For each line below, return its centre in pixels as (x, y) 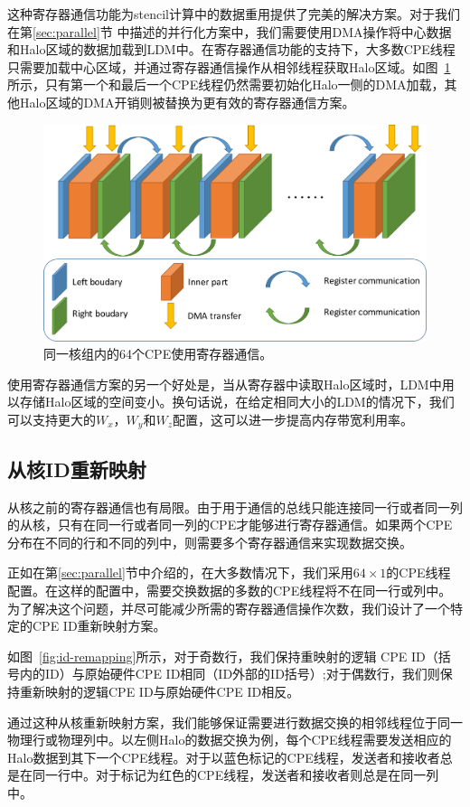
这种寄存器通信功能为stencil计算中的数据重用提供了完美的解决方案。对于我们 (234, 14)
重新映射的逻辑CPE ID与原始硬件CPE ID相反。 (160, 691)
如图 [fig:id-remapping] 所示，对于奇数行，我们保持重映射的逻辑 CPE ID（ (223, 656)
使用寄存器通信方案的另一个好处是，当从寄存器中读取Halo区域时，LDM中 (225, 384)
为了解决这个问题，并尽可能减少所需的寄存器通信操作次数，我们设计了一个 (229, 608)
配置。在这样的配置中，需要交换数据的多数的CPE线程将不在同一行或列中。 (230, 590)
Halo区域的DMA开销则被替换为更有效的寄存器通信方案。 (187, 102)
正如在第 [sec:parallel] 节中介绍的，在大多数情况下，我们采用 (180, 572)
